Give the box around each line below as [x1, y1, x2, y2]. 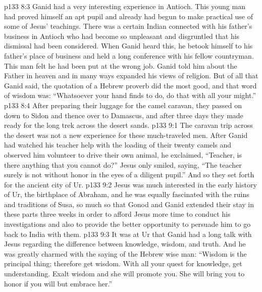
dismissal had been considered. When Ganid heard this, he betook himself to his [4, 40, 253, 51]
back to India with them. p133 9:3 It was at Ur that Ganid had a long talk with [4, 228, 252, 239]
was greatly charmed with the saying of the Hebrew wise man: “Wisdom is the [4, 248, 247, 259]
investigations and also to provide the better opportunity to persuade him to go [4, 219, 251, 229]
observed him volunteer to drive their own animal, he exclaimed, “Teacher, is [4, 149, 242, 160]
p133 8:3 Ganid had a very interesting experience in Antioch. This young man [4, 1, 245, 11]
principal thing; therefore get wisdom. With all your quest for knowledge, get [4, 258, 242, 269]
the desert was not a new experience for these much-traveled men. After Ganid [4, 129, 248, 140]
